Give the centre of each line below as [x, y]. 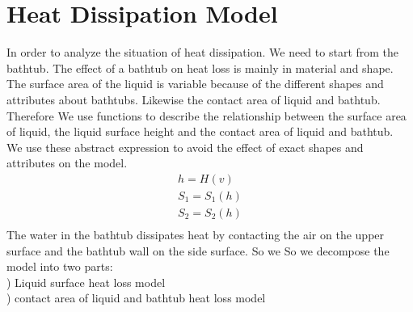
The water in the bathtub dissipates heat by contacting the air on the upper [196, 234]
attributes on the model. [67, 163]
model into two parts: [60, 266]
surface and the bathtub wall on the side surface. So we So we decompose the [198, 250]
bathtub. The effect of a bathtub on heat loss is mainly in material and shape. [200, 67]
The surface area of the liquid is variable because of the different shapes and [195, 84]
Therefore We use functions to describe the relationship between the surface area [206, 115]
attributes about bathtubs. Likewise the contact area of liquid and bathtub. [194, 99]
